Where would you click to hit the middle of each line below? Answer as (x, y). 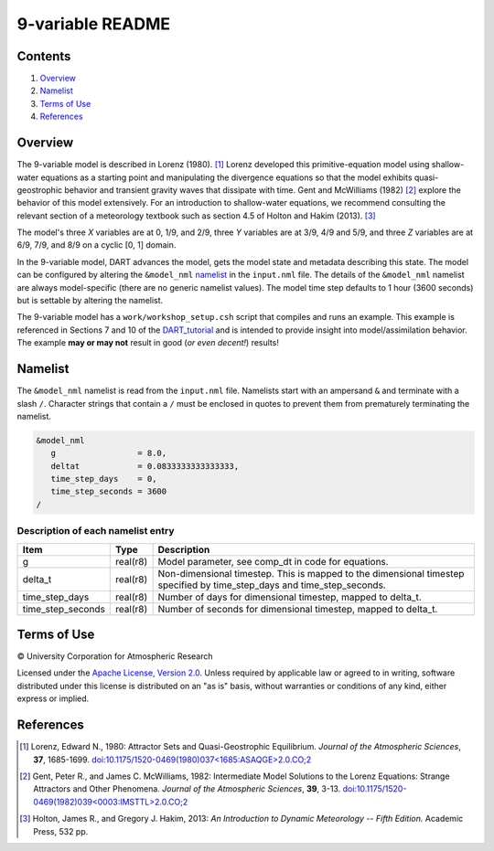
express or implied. (53, 698)
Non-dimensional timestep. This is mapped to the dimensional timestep (311, 573)
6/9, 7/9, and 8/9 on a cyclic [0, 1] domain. (97, 245)
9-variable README (94, 24)
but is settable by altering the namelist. (90, 301)
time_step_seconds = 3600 (109, 492)
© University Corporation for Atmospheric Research (115, 656)
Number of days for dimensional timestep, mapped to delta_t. (290, 597)
